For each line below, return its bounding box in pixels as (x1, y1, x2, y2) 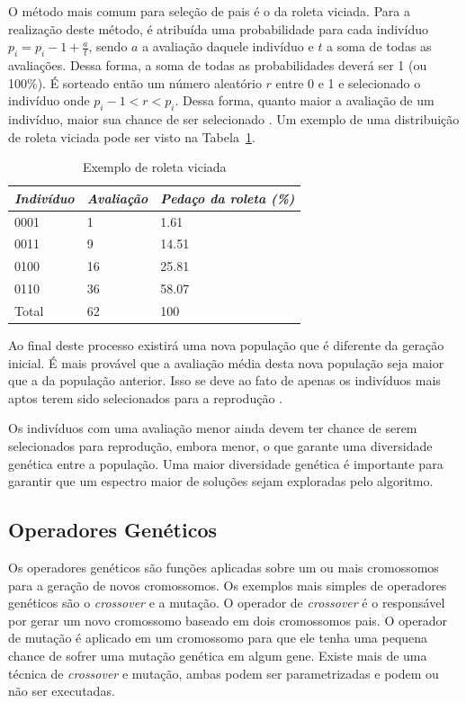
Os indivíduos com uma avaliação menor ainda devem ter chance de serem (8, 419, 417, 437)
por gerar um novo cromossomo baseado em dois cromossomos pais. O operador (8, 610, 448, 629)
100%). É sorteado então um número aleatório (8, 73, 262, 92)
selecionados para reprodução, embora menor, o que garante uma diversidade (8, 437, 433, 455)
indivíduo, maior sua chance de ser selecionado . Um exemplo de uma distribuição (8, 109, 460, 128)
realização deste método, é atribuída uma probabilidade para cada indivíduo (8, 19, 428, 38)
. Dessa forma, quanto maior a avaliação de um (175, 91, 435, 110)
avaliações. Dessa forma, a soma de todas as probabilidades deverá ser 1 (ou (8, 55, 427, 74)
